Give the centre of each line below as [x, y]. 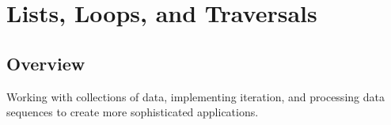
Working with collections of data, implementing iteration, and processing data [195, 96]
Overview [46, 63]
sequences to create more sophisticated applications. [133, 112]
